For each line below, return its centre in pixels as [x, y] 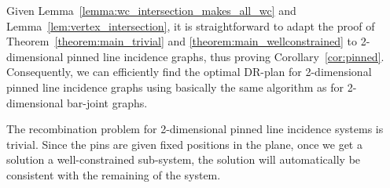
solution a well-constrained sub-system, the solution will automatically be [184, 159]
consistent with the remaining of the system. [114, 174]
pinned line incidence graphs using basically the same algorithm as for [175, 87]
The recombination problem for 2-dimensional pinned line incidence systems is [195, 129]
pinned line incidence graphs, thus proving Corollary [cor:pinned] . [226, 56]
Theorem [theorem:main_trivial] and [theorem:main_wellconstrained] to [182, 41]
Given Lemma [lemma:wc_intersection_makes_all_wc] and [151, 10]
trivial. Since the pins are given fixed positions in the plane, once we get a [184, 144]
